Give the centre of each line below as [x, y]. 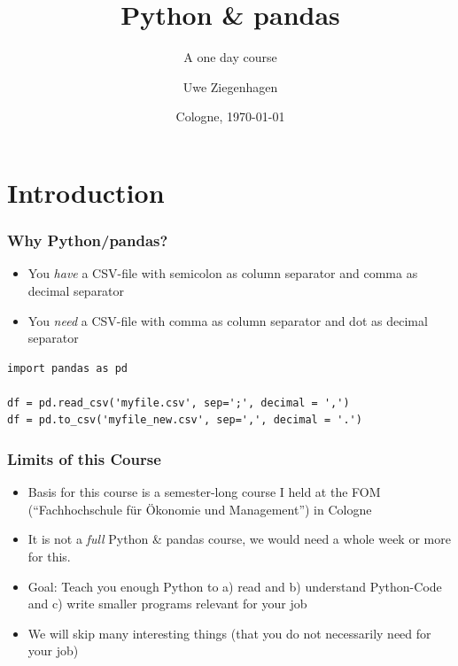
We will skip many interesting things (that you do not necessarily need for [229, 633]
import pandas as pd [68, 368]
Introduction [86, 192]
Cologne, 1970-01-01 [230, 116]
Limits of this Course [84, 458]
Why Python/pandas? [88, 240]
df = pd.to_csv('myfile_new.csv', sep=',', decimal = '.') [185, 420]
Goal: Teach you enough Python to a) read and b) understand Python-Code [235, 586]
